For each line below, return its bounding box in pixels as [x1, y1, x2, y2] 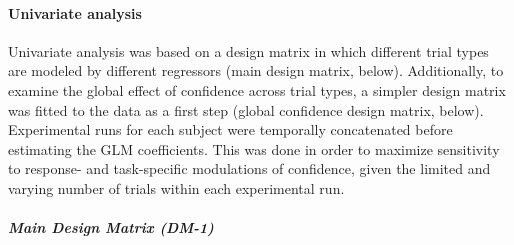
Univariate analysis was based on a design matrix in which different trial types [8, 40, 489, 61]
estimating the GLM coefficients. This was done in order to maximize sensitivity [8, 138, 500, 159]
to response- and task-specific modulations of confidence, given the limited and [8, 158, 491, 179]
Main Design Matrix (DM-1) [8, 217, 214, 238]
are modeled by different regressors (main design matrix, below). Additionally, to [8, 60, 504, 81]
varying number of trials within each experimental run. [8, 177, 345, 198]
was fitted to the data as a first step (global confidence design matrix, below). [8, 99, 484, 120]
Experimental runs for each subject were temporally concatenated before [8, 119, 453, 140]
